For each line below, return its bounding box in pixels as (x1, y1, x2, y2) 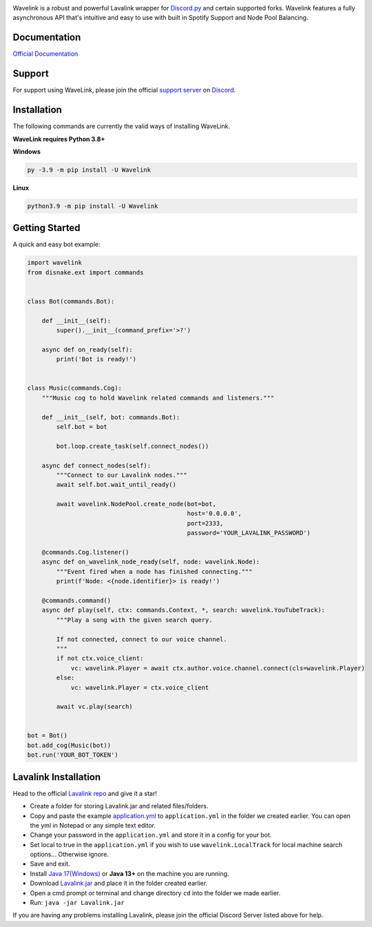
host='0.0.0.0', (187, 510, 242, 517)
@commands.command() (41, 597, 112, 604)
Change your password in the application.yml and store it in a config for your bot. (30, 831, 272, 839)
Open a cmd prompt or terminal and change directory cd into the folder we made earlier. (30, 888, 281, 897)
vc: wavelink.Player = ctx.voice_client (70, 684, 209, 691)
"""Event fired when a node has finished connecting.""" (56, 568, 253, 575)
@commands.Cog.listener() (41, 548, 130, 557)
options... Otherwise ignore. (30, 850, 110, 859)
